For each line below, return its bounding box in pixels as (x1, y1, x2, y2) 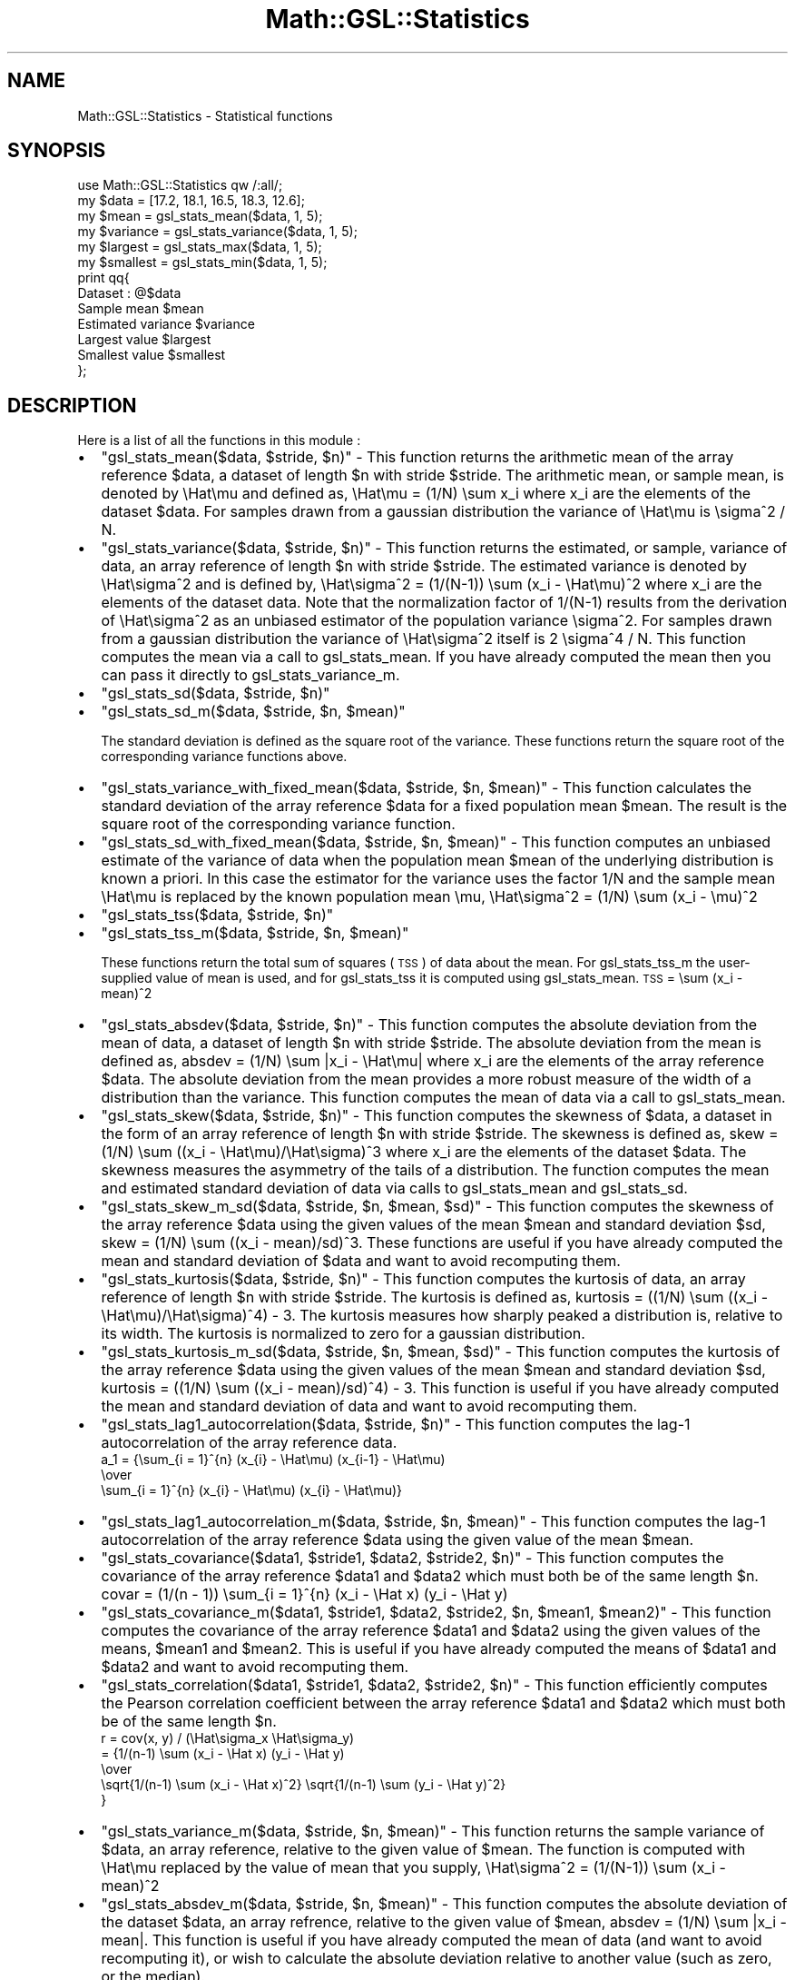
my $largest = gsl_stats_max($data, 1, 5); (77, 239, 322, 255)
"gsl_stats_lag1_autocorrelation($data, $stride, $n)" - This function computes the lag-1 (101, 1415, 691, 1434)
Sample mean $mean (77, 301, 204, 317)
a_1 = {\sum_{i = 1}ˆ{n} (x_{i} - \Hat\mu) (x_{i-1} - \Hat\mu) (101, 1451, 446, 1468)
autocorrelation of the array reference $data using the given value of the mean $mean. (101, 1530, 694, 1549)
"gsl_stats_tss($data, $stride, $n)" (101, 906, 334, 925)
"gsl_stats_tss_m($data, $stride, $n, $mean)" (101, 924, 409, 943)
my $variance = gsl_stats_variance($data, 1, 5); (77, 223, 358, 240)
